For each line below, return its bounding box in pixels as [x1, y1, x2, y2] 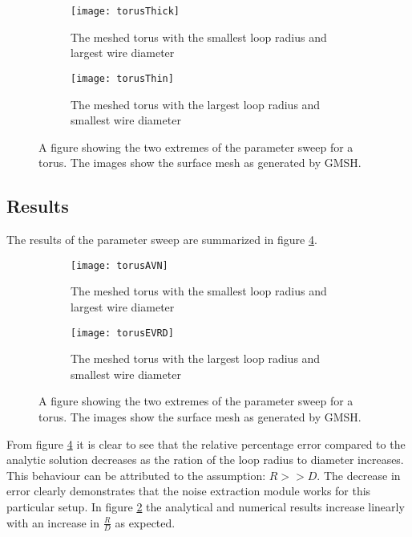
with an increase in [6, 514, 100, 531]
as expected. [115, 514, 176, 531]
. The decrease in [317, 466, 401, 483]
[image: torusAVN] [71, 259, 168, 271]
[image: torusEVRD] [71, 327, 174, 339]
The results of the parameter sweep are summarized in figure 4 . [6, 231, 317, 248]
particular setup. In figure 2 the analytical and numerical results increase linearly [6, 498, 405, 515]
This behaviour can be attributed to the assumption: [6, 466, 266, 483]
